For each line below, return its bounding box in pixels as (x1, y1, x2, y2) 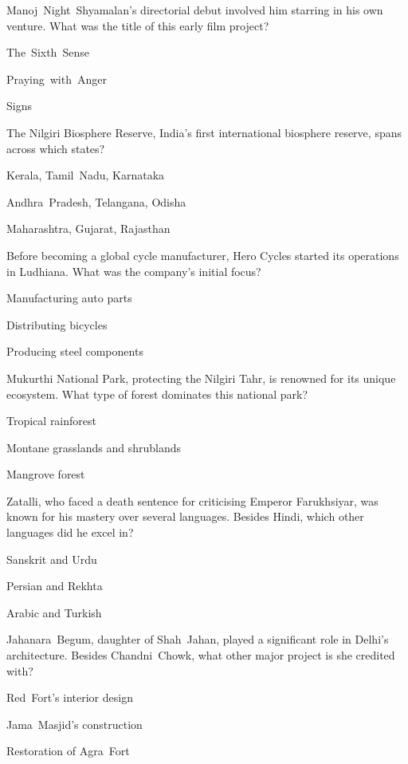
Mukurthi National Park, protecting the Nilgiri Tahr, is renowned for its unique (6, 369, 396, 386)
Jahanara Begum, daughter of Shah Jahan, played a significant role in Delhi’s (6, 631, 389, 648)
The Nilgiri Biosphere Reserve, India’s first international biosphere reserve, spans (6, 124, 402, 140)
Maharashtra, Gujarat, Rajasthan (6, 220, 171, 237)
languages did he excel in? (6, 524, 134, 541)
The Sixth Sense (6, 44, 89, 61)
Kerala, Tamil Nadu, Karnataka (6, 167, 165, 183)
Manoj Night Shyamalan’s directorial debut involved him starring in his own (6, 2, 383, 18)
